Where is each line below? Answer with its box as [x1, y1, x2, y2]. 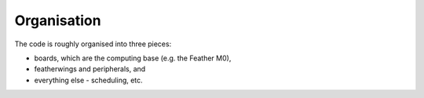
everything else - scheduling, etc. [34, 75, 143, 85]
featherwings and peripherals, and [34, 64, 146, 74]
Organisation [14, 12, 101, 29]
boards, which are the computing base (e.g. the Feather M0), [34, 53, 232, 63]
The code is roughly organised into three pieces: [14, 39, 172, 49]
